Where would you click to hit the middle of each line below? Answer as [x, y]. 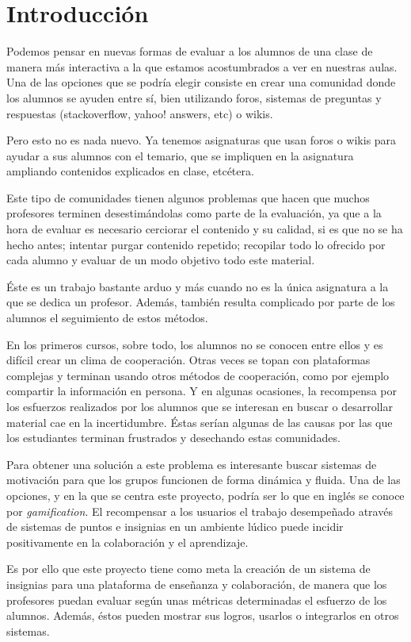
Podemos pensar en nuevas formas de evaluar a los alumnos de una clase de [190, 51]
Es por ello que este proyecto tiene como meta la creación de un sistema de [188, 569]
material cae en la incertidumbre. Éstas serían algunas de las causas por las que [200, 422]
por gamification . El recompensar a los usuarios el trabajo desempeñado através [200, 511]
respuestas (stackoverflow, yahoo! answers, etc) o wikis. [140, 113]
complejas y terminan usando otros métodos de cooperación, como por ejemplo [198, 375]
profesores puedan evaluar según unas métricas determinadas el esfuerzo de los [197, 600]
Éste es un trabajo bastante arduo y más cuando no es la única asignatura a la [198, 286]
